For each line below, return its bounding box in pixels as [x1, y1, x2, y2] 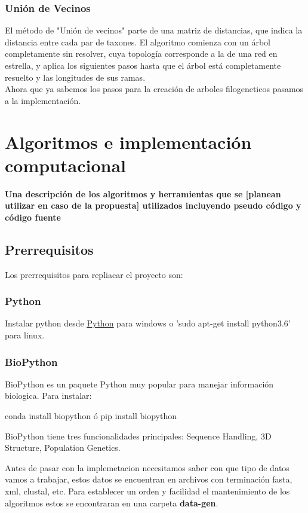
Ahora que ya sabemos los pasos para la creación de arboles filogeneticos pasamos [5, 83, 304, 95]
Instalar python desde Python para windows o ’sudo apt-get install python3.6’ [5, 317, 291, 329]
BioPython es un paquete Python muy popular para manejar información [5, 377, 274, 390]
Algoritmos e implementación [5, 129, 252, 154]
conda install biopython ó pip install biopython [5, 410, 177, 422]
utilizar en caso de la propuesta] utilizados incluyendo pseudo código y [5, 199, 301, 212]
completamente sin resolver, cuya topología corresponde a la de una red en [5, 47, 278, 60]
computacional [5, 152, 127, 177]
